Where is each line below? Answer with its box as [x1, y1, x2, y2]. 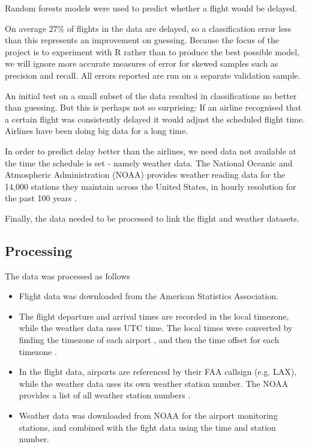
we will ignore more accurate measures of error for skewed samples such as [5, 57, 278, 70]
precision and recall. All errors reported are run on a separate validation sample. [5, 68, 301, 81]
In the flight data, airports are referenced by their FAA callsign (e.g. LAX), [19, 365, 297, 378]
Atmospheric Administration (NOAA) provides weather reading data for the [5, 168, 286, 181]
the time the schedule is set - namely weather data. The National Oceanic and [5, 156, 293, 169]
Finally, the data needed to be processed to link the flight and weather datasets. [5, 211, 299, 224]
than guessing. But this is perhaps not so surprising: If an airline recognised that [5, 101, 302, 114]
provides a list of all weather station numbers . [19, 389, 191, 401]
